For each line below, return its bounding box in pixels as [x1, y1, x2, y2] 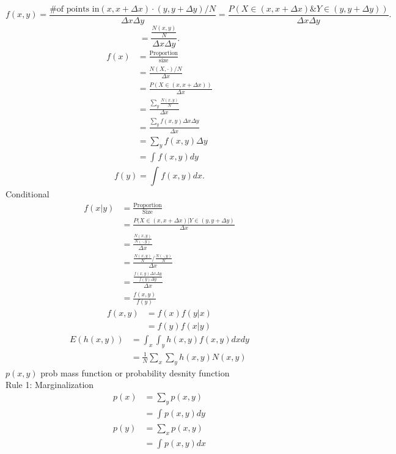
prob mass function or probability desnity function [40, 366, 230, 379]
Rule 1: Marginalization [5, 378, 94, 391]
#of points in [50, 5, 100, 13]
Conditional [5, 188, 50, 200]
